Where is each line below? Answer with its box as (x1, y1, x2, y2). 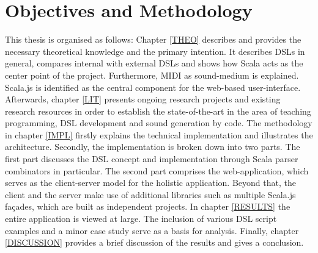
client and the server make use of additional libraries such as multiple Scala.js (5, 188, 296, 201)
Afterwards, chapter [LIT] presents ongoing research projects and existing (5, 93, 281, 105)
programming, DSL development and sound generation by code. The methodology (5, 116, 312, 129)
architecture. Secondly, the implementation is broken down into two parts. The (5, 140, 300, 153)
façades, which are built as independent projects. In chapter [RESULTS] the (5, 200, 290, 213)
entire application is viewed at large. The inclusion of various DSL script (5, 212, 277, 225)
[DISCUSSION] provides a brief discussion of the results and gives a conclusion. (5, 236, 304, 249)
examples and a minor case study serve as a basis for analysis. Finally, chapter (5, 224, 299, 237)
